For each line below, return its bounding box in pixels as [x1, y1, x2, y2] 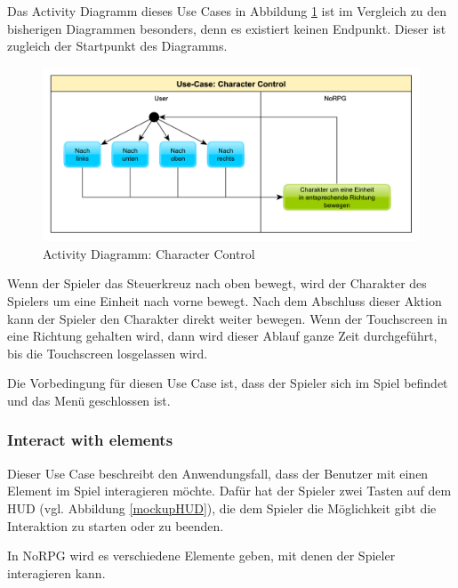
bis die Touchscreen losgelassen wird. [7, 343, 208, 362]
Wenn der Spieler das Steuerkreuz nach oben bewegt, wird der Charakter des [7, 274, 427, 293]
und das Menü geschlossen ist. [7, 391, 171, 409]
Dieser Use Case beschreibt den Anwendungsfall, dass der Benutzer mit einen [7, 463, 429, 482]
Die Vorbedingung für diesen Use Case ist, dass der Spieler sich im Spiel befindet [7, 374, 448, 392]
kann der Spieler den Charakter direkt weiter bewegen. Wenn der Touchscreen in [7, 309, 448, 327]
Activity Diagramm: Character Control [43, 244, 255, 262]
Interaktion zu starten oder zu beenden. [7, 516, 224, 535]
